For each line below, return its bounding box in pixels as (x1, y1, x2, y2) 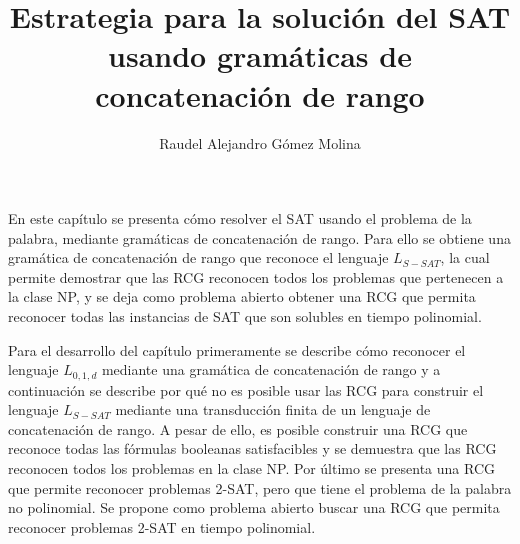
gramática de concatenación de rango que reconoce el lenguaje (8, 247, 389, 268)
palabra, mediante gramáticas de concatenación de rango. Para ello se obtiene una (8, 227, 511, 248)
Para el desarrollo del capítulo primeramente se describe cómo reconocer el (8, 339, 466, 360)
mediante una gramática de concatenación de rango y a (101, 359, 441, 380)
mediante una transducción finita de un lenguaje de (115, 399, 431, 420)
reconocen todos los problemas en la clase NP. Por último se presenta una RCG (8, 458, 495, 479)
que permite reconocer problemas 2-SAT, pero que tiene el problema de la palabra (8, 477, 512, 498)
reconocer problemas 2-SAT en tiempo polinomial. (8, 516, 316, 537)
